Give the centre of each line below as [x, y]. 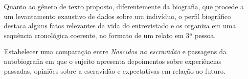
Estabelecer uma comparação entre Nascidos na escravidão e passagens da [115, 51]
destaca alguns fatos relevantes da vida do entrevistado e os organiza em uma [120, 26]
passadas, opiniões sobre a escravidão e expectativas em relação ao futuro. [115, 70]
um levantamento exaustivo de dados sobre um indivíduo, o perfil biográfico [117, 16]
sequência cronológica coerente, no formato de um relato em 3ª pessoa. [110, 35]
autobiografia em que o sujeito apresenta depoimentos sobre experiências [113, 61]
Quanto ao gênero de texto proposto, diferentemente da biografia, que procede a [124, 6]
